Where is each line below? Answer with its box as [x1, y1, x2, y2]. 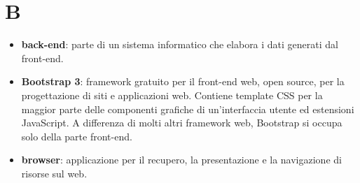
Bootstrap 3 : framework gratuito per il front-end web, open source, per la [21, 74, 345, 89]
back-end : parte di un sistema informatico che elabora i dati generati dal [21, 37, 338, 52]
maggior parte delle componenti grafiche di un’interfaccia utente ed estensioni [21, 101, 354, 116]
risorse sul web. [21, 166, 88, 180]
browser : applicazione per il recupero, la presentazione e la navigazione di [21, 152, 342, 167]
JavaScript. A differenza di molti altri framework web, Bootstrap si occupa [21, 115, 342, 130]
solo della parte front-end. [21, 129, 132, 143]
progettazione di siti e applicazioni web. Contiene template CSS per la [21, 87, 323, 102]
